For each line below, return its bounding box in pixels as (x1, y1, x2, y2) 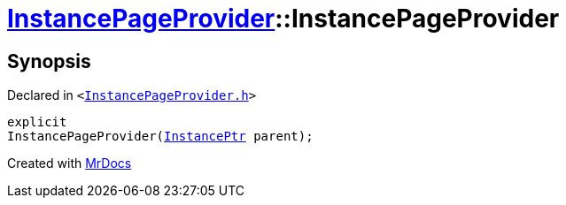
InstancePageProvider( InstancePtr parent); (7, 129, 314, 144)
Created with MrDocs (7, 156, 132, 171)
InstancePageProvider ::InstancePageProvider (7, 4, 560, 34)
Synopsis (7, 49, 91, 72)
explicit (7, 115, 67, 130)
